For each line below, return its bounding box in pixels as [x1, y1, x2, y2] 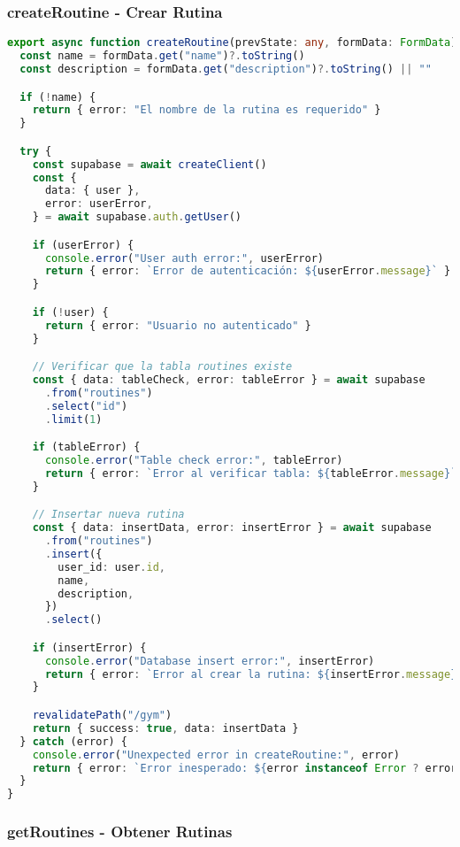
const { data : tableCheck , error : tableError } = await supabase [32, 373, 425, 386]
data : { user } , [44, 184, 141, 197]
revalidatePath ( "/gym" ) [32, 709, 172, 721]
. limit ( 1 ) [44, 412, 103, 426]
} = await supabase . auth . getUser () [32, 211, 241, 224]
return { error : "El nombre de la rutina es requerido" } [32, 104, 381, 117]
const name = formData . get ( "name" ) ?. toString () [19, 50, 305, 63]
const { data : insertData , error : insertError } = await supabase [32, 521, 432, 535]
